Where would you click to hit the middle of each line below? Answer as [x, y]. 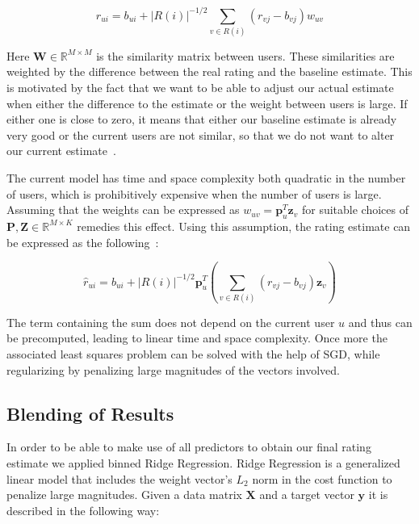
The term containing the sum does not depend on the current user [171, 322]
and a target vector [307, 495]
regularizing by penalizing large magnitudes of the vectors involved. [173, 369]
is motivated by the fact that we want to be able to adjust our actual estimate [200, 88]
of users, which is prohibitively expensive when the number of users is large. [194, 193]
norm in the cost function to [322, 478]
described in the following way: [83, 510]
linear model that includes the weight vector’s [119, 478]
